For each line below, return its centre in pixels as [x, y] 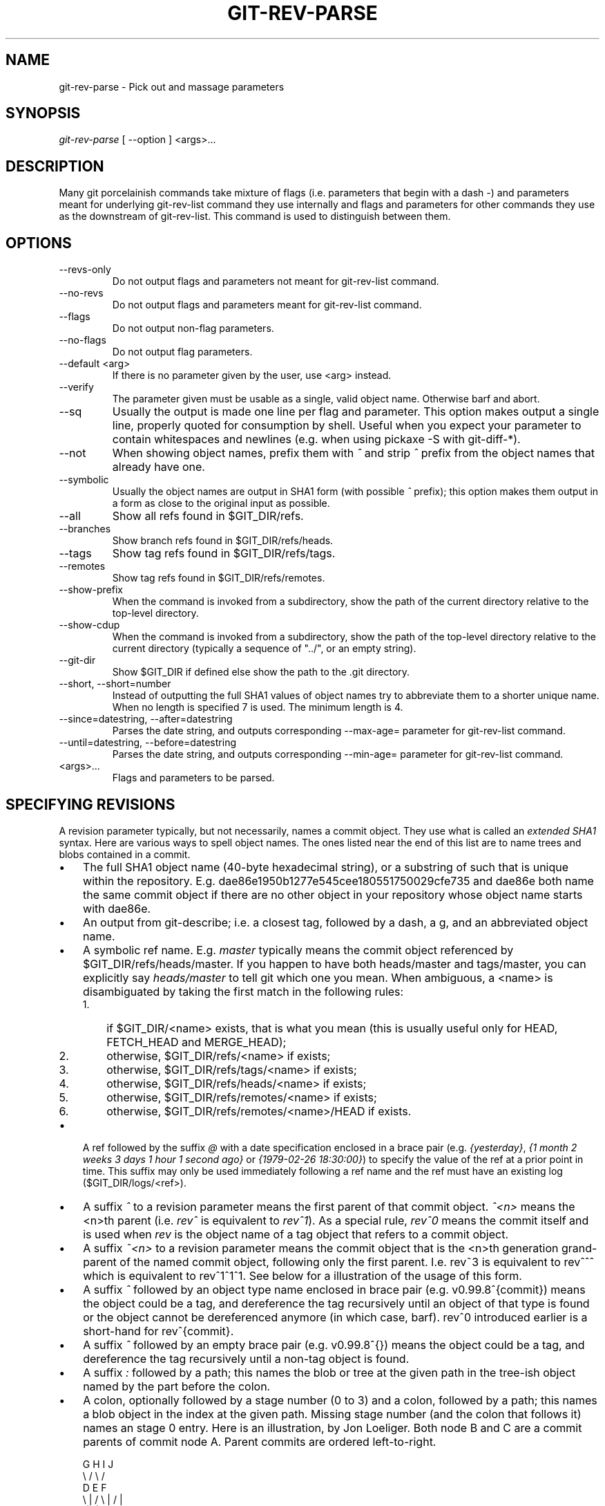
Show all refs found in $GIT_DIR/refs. [208, 516]
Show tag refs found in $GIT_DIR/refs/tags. [224, 554]
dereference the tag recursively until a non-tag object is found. [246, 1358]
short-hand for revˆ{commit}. [159, 1331]
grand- [579, 1248]
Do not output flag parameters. [182, 352]
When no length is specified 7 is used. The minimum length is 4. [258, 707]
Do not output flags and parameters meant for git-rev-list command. [267, 305]
